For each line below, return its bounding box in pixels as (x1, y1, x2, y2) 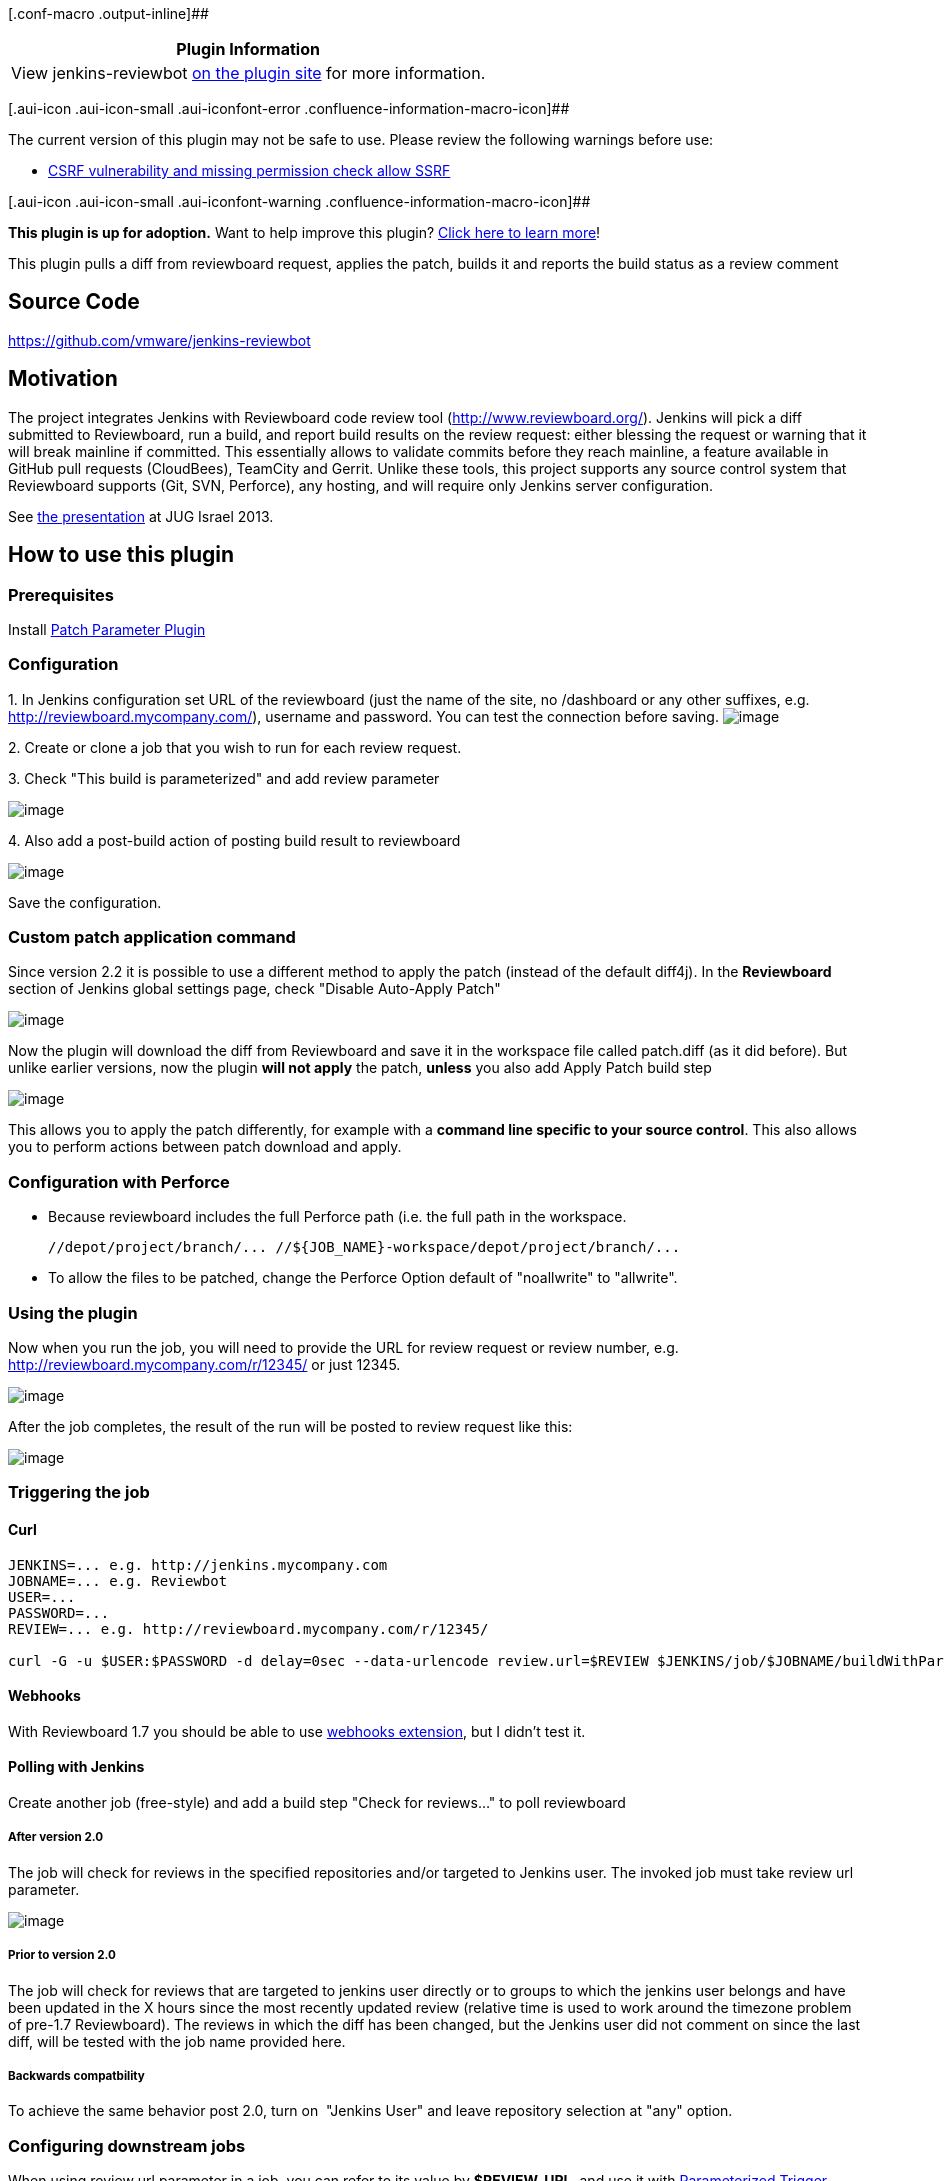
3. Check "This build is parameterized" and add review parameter (8, 769, 440, 787)
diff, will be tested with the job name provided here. (8, 2032, 346, 2050)
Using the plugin (8, 1302, 138, 1323)
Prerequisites (8, 584, 114, 605)
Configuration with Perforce (8, 1171, 230, 1192)
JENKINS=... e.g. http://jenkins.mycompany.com (8, 1556, 388, 1573)
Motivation (8, 366, 118, 392)
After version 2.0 (8, 1830, 104, 1845)
